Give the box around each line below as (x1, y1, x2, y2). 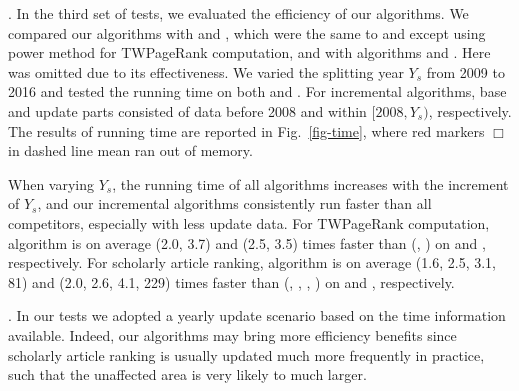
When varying (8, 173, 95, 194)
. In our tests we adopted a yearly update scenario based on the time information (8, 305, 506, 326)
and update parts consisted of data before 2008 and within (8, 100, 367, 121)
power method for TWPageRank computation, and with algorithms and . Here (8, 42, 491, 63)
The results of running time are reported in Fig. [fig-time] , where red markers (8, 120, 485, 141)
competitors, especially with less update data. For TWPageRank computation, (8, 212, 490, 233)
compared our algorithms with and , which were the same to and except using (8, 22, 486, 43)
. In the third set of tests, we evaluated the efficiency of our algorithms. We (8, 3, 469, 23)
